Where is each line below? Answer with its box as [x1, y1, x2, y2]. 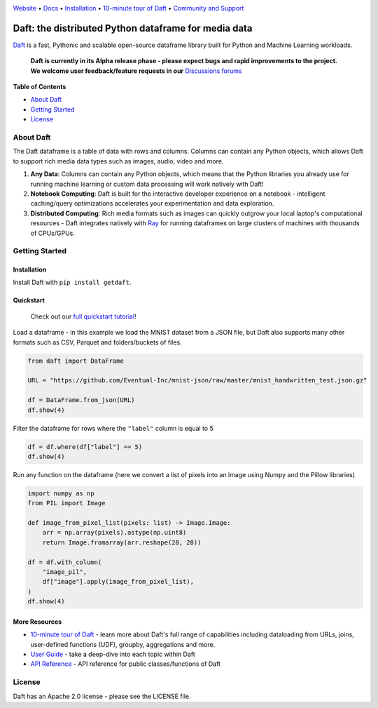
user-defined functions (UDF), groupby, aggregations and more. [30, 640, 216, 648]
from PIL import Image [27, 499, 106, 507]
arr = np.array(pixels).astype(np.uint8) [42, 528, 187, 537]
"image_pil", [42, 568, 87, 576]
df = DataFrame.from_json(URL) [27, 396, 136, 404]
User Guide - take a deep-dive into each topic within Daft [30, 650, 195, 658]
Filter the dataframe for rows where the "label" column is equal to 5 [13, 424, 213, 432]
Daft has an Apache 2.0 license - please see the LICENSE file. [13, 692, 191, 700]
